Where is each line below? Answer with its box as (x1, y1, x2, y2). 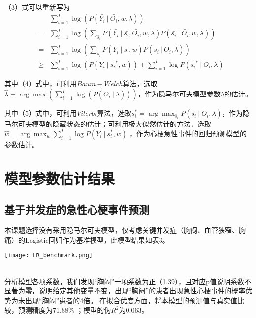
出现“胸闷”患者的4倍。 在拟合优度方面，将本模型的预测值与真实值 (25, 295, 237, 305)
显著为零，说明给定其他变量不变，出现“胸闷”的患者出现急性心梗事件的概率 (4, 286, 246, 296)
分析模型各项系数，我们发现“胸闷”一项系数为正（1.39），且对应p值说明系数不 (4, 276, 251, 286)
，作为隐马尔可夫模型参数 (137, 89, 221, 99)
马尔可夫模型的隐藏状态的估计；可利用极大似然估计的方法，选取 (4, 119, 211, 129)
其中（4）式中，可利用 (4, 78, 77, 88)
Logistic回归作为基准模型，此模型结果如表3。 (25, 234, 169, 245)
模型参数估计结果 (4, 168, 115, 188)
